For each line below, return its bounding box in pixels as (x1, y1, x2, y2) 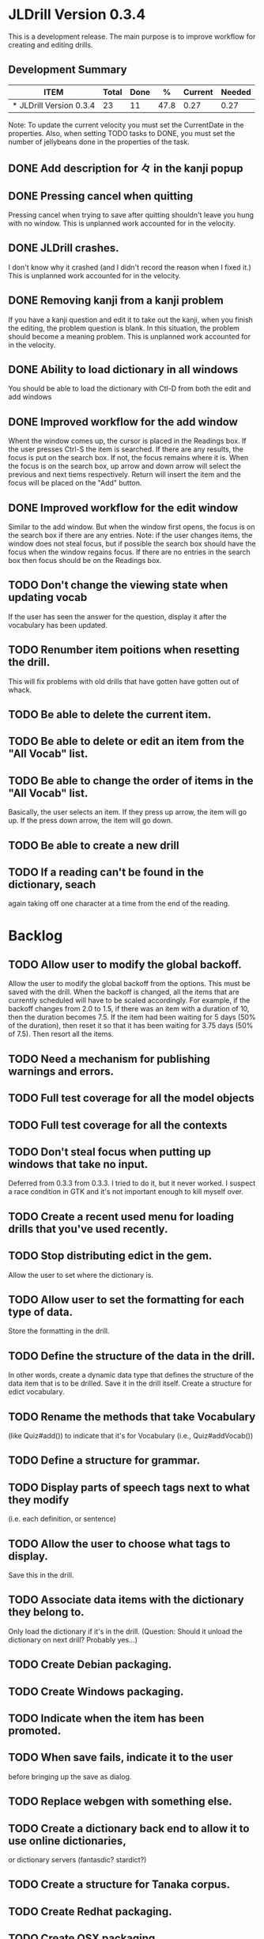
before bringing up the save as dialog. (8, 1771, 132, 1781)
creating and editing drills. (8, 40, 93, 49)
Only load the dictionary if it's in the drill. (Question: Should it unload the (8, 1627, 243, 1636)
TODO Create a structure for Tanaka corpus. (8, 1878, 231, 1892)
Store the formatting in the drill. (8, 1326, 110, 1336)
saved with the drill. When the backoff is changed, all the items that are (8, 987, 239, 997)
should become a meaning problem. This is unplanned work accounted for (8, 331, 251, 341)
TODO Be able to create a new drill (8, 838, 179, 852)
